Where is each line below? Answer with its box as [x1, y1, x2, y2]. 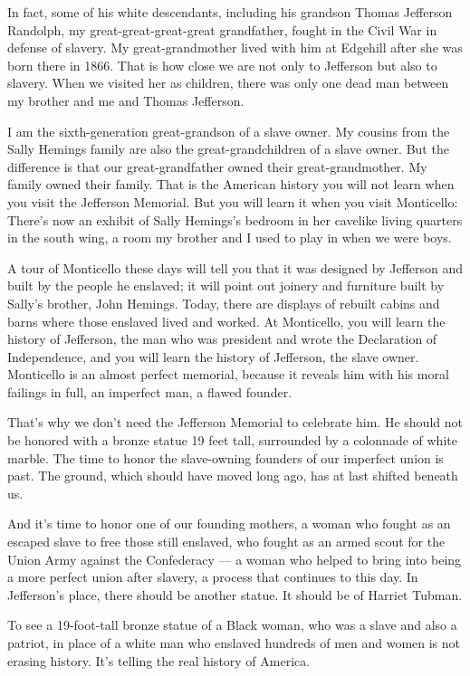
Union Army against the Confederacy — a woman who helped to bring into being [7, 549, 462, 568]
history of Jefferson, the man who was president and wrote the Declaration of [7, 329, 437, 348]
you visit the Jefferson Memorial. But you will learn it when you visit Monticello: [7, 192, 458, 211]
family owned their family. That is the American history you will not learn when [7, 175, 455, 194]
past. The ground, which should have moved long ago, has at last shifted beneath [7, 466, 458, 485]
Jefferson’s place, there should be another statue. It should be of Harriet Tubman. [7, 585, 463, 604]
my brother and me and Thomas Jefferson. [7, 90, 245, 109]
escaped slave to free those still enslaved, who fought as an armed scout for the [7, 532, 446, 551]
